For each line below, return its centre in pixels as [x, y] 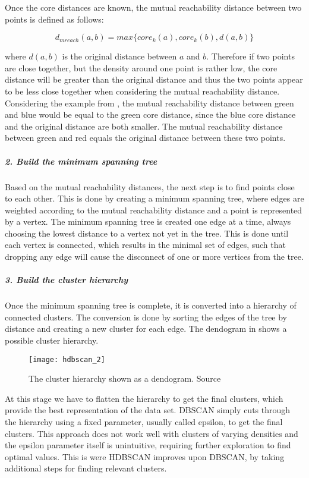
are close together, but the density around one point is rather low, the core [141, 67]
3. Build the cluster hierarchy [67, 280]
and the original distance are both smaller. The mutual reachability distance [144, 126]
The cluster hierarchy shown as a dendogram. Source [125, 378]
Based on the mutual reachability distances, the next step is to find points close [150, 186]
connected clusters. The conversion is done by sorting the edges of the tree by [146, 317]
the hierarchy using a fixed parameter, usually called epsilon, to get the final [144, 422]
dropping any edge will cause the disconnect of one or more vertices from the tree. [154, 257]
